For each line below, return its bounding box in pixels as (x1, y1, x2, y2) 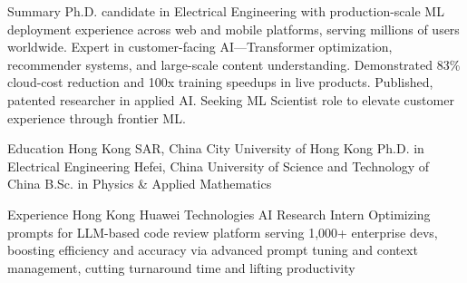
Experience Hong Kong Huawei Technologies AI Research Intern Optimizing (7, 204, 431, 223)
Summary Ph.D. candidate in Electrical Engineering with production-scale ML (7, 2, 444, 20)
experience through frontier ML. (7, 108, 186, 127)
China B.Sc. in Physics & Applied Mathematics (7, 174, 272, 193)
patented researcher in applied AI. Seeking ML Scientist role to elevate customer (7, 90, 454, 109)
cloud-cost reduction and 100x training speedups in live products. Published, (7, 73, 433, 92)
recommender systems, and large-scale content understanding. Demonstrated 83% (7, 54, 461, 73)
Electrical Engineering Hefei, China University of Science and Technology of (7, 156, 429, 175)
